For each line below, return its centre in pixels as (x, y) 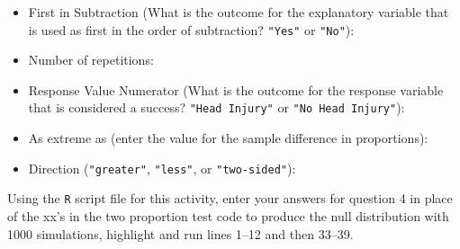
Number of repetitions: (91, 60)
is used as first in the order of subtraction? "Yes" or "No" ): (191, 29)
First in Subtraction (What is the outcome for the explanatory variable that (239, 12)
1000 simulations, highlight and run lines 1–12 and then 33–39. (180, 233)
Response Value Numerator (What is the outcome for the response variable (236, 89)
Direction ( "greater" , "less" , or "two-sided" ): (162, 168)
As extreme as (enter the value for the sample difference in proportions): (228, 138)
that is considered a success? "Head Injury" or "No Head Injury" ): (216, 107)
